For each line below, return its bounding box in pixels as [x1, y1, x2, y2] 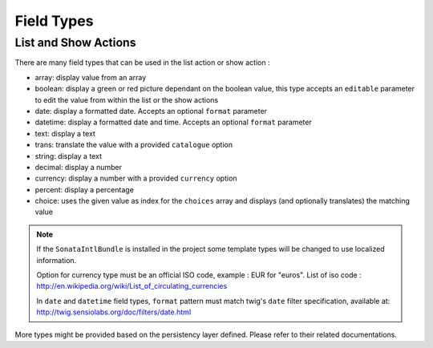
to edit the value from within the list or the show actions [34, 95, 219, 104]
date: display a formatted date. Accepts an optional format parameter [34, 106, 268, 115]
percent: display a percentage [34, 184, 134, 194]
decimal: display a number [34, 162, 123, 172]
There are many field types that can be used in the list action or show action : [14, 58, 270, 67]
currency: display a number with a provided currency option [34, 173, 237, 184]
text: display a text [34, 128, 96, 138]
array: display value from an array [34, 72, 147, 82]
